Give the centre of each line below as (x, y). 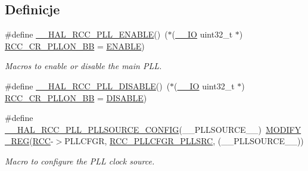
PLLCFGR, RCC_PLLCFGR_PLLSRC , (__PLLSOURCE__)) (184, 141)
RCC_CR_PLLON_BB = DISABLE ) (76, 97)
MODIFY (284, 129)
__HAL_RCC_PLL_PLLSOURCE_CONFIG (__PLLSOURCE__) (133, 129)
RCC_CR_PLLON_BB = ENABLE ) (75, 46)
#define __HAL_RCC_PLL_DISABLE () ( (88, 85)
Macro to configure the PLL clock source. (80, 161)
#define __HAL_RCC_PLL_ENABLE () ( (86, 34)
